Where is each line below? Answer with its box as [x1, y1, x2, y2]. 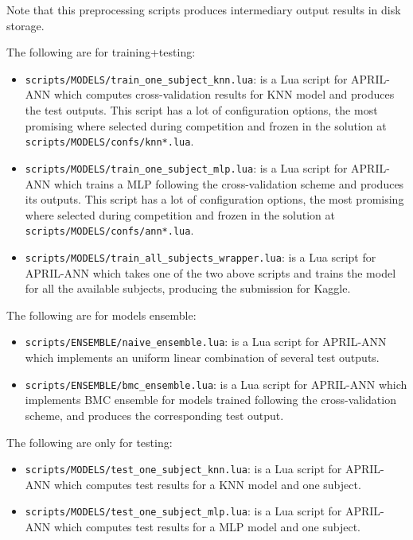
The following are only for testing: [6, 433, 173, 450]
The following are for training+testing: [6, 44, 196, 60]
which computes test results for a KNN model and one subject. [53, 476, 361, 492]
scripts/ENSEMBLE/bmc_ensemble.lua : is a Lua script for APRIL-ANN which [25, 375, 407, 392]
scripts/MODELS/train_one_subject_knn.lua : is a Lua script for [25, 70, 348, 87]
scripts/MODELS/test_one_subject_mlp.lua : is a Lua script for [25, 503, 342, 519]
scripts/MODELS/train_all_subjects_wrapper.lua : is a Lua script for [25, 248, 376, 265]
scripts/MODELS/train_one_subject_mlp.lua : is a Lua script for [25, 159, 348, 176]
